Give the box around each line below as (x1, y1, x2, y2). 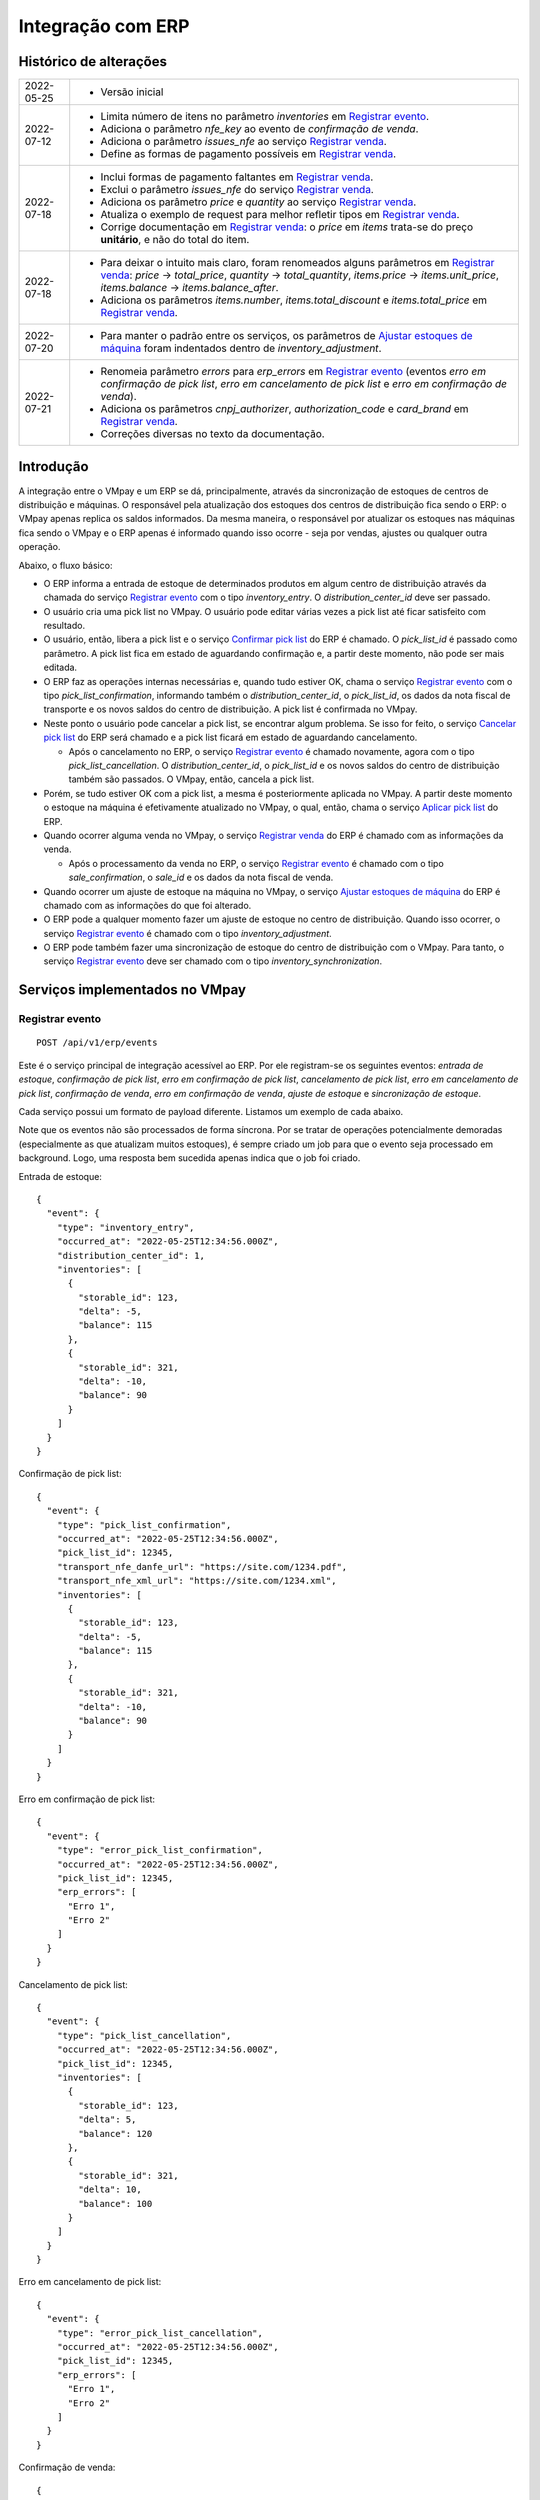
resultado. (43, 620, 85, 632)
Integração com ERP (18, 15, 190, 37)
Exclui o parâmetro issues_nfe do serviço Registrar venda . (100, 183, 374, 197)
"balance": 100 (78, 2198, 153, 2209)
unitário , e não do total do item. (100, 233, 250, 247)
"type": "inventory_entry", (56, 1221, 195, 1233)
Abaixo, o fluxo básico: (18, 559, 113, 571)
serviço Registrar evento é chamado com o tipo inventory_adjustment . (43, 927, 332, 939)
